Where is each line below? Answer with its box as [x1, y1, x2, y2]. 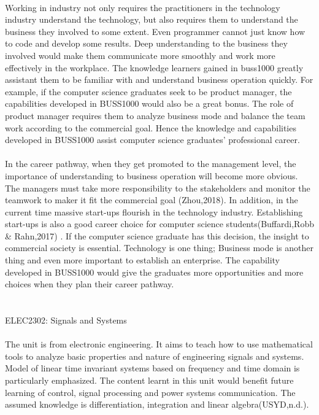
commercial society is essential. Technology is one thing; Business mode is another [5, 241, 313, 254]
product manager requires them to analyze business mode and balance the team [5, 109, 306, 122]
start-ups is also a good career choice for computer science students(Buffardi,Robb [5, 217, 314, 230]
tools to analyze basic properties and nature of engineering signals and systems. [5, 349, 304, 362]
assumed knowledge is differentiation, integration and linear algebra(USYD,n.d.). [5, 398, 309, 411]
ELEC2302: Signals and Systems [5, 314, 127, 327]
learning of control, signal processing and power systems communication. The [5, 386, 296, 398]
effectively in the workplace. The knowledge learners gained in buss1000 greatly [5, 61, 304, 74]
